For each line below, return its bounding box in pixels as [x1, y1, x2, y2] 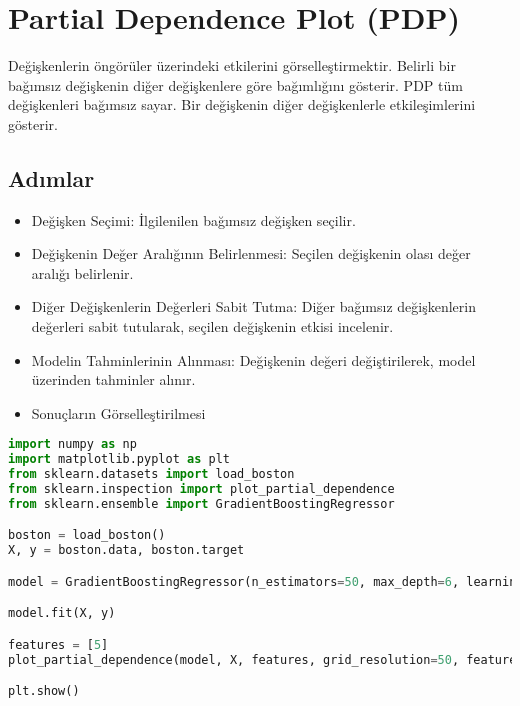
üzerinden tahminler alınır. [31, 369, 196, 390]
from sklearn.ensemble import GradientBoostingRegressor [8, 496, 395, 511]
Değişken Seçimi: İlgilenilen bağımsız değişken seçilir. [31, 209, 356, 230]
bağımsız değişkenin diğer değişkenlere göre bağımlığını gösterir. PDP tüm [8, 74, 463, 95]
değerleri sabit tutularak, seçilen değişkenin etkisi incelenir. [31, 316, 394, 337]
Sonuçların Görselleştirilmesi [31, 402, 206, 423]
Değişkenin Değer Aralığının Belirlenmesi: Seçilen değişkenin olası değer [31, 243, 471, 264]
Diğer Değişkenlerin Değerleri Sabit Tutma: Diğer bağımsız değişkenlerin [31, 296, 476, 317]
